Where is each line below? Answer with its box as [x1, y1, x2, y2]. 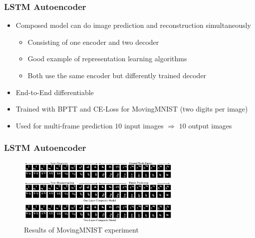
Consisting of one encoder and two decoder [27, 36, 159, 47]
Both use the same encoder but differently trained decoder [27, 70, 207, 80]
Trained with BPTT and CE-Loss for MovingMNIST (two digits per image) [15, 104, 248, 114]
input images [124, 120, 164, 130]
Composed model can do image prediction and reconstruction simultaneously [15, 20, 251, 30]
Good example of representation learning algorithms [27, 53, 187, 64]
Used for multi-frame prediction [15, 120, 113, 130]
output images [188, 120, 232, 130]
